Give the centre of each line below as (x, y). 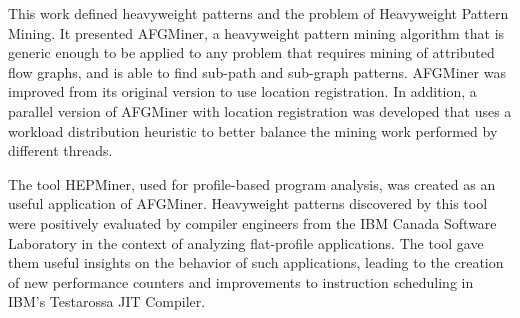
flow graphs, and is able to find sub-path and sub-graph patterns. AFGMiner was (257, 71)
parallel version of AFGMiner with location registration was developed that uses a (260, 110)
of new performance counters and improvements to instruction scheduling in (241, 281)
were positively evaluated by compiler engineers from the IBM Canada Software (252, 222)
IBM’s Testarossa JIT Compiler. (107, 301)
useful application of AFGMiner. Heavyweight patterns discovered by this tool (248, 203)
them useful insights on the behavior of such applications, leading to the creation (256, 262)
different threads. (60, 150)
